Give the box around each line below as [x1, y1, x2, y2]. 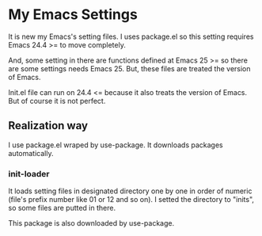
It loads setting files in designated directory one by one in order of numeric [8, 186, 253, 196]
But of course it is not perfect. [8, 96, 106, 105]
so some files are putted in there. [8, 204, 116, 213]
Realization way [8, 119, 89, 132]
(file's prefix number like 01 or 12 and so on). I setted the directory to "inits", [8, 195, 255, 204]
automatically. [8, 148, 54, 158]
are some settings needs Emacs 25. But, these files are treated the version [8, 63, 251, 73]
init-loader [8, 168, 50, 179]
